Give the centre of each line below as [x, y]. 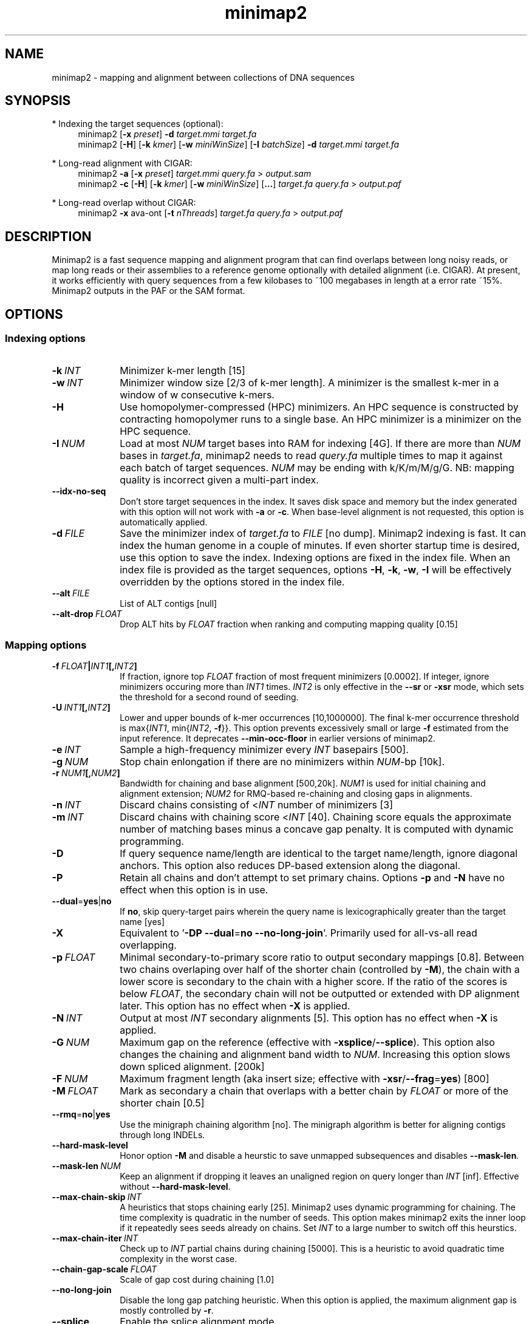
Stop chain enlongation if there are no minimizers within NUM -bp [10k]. [282, 762]
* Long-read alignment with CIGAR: [122, 163]
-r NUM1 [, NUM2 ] [86, 773]
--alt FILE [71, 593]
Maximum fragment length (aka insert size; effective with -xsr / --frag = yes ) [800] [305, 1079]
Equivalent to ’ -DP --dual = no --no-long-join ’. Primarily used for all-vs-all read [298, 933]
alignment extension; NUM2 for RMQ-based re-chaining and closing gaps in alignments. [296, 794]
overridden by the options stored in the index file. [232, 582]
